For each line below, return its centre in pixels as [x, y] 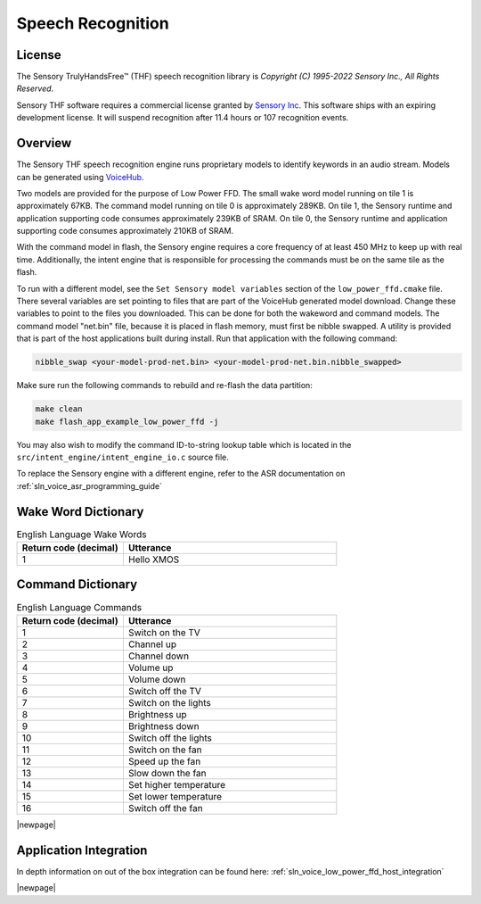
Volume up [151, 668]
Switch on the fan [165, 750]
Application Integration [82, 850]
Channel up [152, 644]
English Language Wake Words [82, 534]
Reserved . [35, 88]
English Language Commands [79, 607]
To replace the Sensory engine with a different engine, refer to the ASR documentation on [181, 474]
